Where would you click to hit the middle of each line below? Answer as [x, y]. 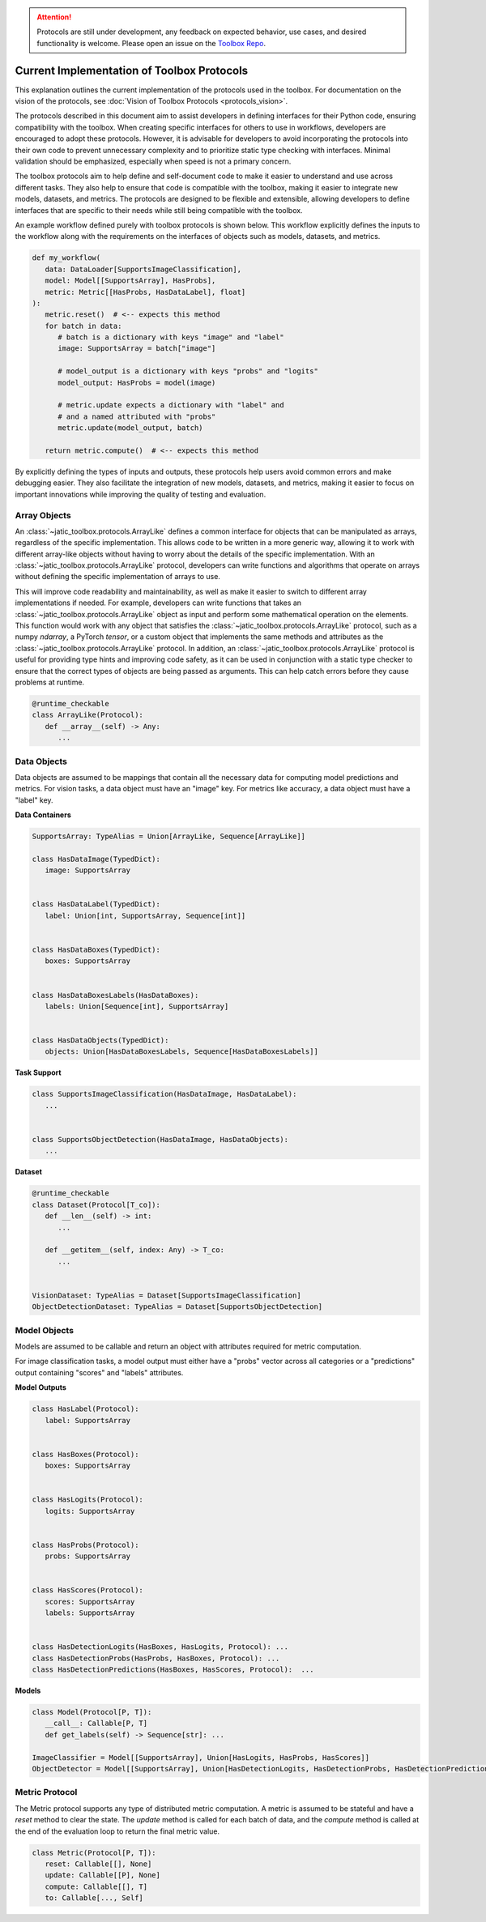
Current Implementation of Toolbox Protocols [132, 70]
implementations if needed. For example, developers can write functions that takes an [158, 603]
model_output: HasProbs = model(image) [137, 382]
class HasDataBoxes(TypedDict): [96, 949]
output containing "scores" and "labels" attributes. [99, 1372]
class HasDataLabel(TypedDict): [96, 904]
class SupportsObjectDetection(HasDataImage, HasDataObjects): [160, 1139]
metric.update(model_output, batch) [130, 428]
